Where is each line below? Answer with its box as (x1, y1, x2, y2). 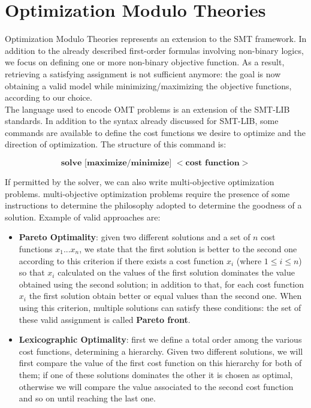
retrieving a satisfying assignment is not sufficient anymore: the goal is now (5, 67, 281, 80)
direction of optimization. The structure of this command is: (5, 138, 227, 150)
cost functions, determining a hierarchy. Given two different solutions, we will (19, 344, 303, 357)
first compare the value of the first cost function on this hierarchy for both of (19, 356, 302, 369)
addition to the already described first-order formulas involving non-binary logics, (5, 44, 304, 56)
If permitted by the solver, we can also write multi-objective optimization (5, 176, 274, 188)
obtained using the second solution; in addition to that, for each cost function (19, 277, 304, 290)
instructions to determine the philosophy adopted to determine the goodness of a (5, 199, 302, 211)
